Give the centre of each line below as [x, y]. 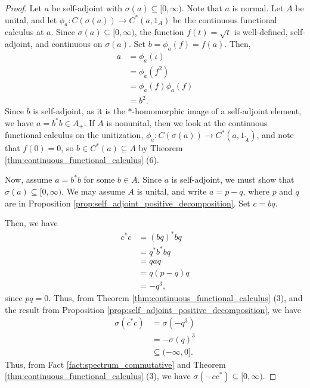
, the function [159, 32]
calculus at [24, 32]
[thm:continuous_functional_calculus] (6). [82, 159]
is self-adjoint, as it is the [79, 111]
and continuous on [69, 44]
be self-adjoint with [87, 8]
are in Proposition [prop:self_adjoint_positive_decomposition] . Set [128, 203]
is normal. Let [258, 8]
